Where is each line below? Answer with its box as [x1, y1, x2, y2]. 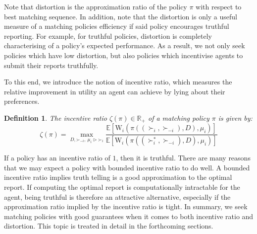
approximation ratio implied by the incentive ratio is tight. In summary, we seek [4, 201, 248, 212]
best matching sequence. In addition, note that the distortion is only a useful [4, 11, 238, 21]
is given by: [218, 112, 253, 123]
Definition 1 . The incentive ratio [4, 112, 107, 123]
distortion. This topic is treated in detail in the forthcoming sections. [4, 221, 213, 231]
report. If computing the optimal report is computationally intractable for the [4, 182, 240, 192]
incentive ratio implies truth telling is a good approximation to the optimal [4, 172, 232, 182]
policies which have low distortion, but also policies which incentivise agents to [4, 50, 243, 60]
